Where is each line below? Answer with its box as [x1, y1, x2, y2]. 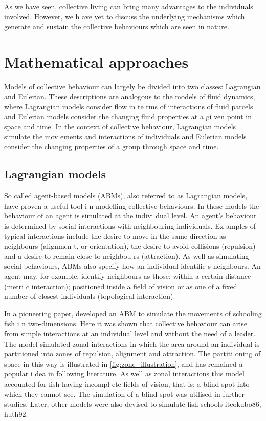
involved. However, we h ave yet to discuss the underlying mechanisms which [4, 11, 245, 22]
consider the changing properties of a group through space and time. [4, 141, 219, 152]
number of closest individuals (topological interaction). [4, 291, 175, 302]
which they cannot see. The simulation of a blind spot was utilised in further [4, 388, 245, 399]
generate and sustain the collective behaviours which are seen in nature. [4, 21, 229, 32]
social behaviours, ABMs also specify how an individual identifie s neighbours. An [4, 260, 261, 271]
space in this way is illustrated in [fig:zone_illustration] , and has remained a [4, 358, 243, 369]
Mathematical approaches [4, 51, 189, 72]
